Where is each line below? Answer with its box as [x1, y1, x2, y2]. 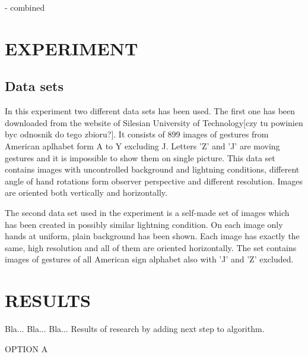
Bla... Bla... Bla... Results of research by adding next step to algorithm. [5, 322, 265, 335]
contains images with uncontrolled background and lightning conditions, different [5, 163, 300, 176]
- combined [5, 1, 45, 13]
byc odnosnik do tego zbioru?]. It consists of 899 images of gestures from [5, 128, 269, 140]
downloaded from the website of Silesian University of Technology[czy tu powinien [5, 116, 303, 129]
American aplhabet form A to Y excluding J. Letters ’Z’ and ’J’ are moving [5, 139, 280, 152]
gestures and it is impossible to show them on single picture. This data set [5, 151, 275, 164]
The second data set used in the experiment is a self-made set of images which [5, 206, 290, 218]
